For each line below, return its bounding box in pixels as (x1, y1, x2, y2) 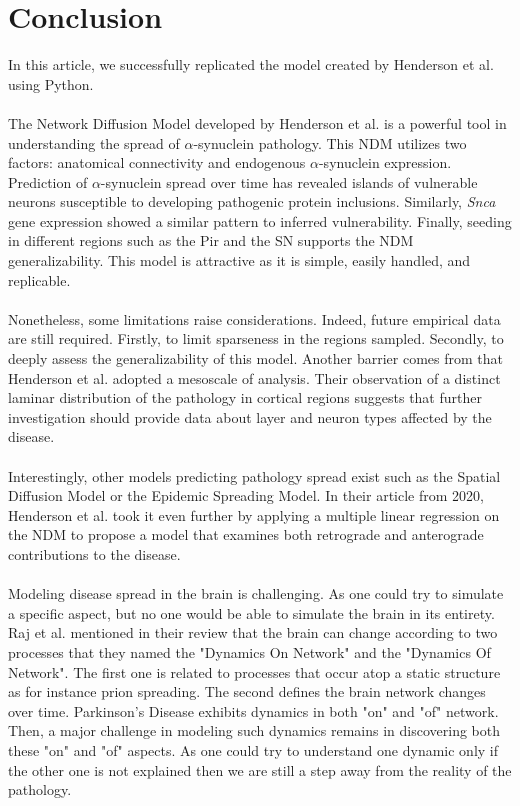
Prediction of (8, 171, 88, 192)
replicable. (8, 269, 71, 290)
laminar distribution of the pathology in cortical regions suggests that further (8, 387, 482, 408)
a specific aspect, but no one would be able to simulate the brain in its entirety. (8, 602, 495, 623)
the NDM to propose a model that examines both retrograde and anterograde (8, 524, 484, 545)
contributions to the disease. (8, 543, 181, 564)
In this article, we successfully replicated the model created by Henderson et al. (8, 54, 494, 75)
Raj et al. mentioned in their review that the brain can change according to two (8, 622, 498, 643)
